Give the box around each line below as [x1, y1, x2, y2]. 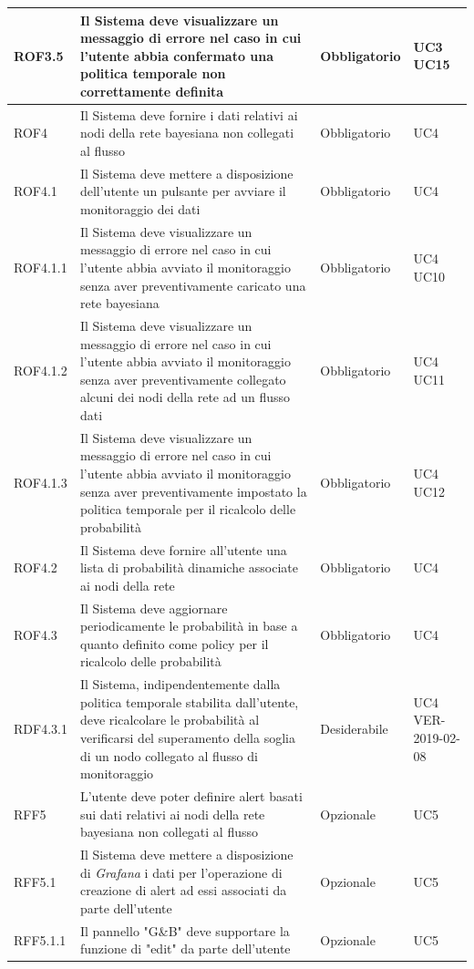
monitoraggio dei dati [79, 199, 201, 218]
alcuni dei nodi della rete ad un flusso [79, 387, 290, 407]
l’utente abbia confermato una [79, 46, 274, 65]
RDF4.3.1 [14, 719, 67, 738]
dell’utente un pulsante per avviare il [79, 181, 286, 201]
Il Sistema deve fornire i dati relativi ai [79, 105, 298, 124]
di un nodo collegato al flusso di [79, 746, 258, 765]
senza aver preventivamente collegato [79, 369, 286, 388]
